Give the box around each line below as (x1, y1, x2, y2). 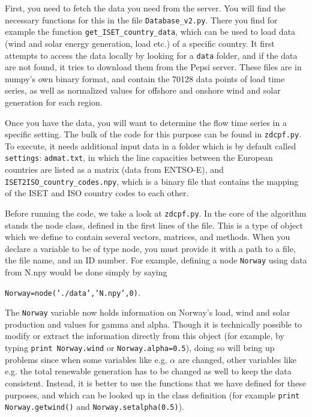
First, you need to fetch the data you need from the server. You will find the (5, 2, 286, 14)
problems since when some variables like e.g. (5, 353, 167, 365)
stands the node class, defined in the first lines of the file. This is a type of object (5, 218, 303, 231)
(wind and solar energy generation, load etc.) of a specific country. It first (5, 37, 275, 49)
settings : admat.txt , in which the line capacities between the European (5, 151, 273, 164)
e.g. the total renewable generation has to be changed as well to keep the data (5, 365, 292, 377)
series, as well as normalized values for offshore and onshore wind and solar (5, 84, 281, 97)
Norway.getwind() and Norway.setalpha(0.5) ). (5, 400, 184, 413)
